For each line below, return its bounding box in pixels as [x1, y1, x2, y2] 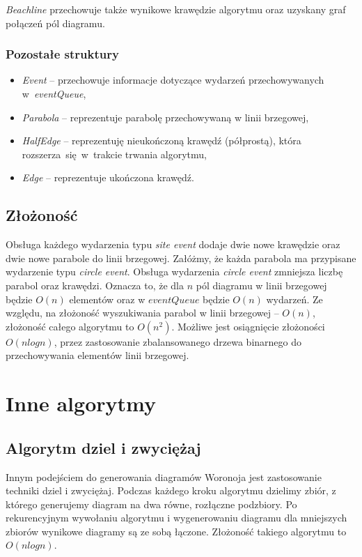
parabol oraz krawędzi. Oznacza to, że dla [6, 277, 184, 292]
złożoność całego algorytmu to [6, 319, 134, 333]
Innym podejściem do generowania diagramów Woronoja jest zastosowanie [6, 469, 322, 484]
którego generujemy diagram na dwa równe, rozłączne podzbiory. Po [6, 496, 297, 511]
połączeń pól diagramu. [6, 15, 105, 30]
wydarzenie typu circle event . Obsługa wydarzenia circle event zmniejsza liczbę [6, 264, 343, 279]
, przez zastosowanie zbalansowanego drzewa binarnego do [54, 334, 302, 349]
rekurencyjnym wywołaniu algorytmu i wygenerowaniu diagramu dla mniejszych [6, 510, 347, 525]
